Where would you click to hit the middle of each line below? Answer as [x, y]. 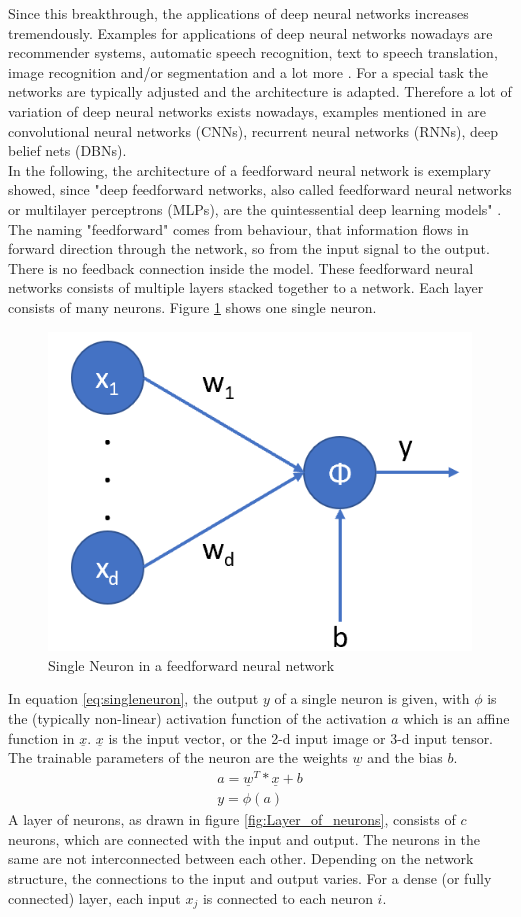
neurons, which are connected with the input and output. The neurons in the [244, 838]
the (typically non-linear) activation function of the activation [197, 718]
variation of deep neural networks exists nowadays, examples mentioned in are [247, 110]
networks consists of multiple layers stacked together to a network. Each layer [246, 287]
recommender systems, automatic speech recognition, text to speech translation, [253, 52]
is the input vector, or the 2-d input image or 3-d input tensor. [301, 737]
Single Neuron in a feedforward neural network [191, 664]
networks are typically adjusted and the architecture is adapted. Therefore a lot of [260, 91]
